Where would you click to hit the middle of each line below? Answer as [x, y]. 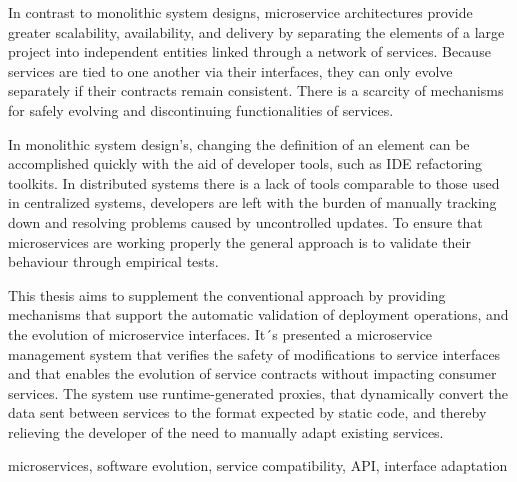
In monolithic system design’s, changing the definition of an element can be [239, 143]
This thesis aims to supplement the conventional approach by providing [227, 294]
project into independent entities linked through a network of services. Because [249, 51]
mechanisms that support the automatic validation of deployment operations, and [258, 314]
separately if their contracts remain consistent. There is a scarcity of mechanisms [256, 90]
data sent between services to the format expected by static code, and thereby [247, 412]
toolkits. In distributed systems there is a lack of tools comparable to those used [254, 182]
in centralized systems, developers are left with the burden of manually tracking [252, 202]
